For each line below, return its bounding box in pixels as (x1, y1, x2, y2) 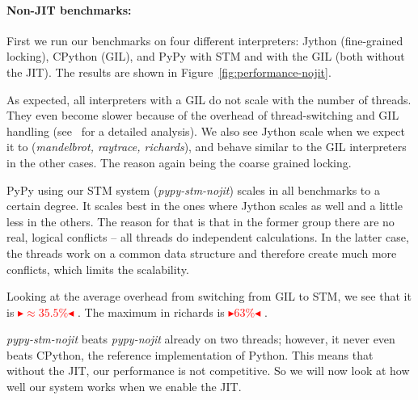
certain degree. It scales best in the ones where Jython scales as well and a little (6, 197, 403, 214)
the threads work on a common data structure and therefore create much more (6, 244, 397, 261)
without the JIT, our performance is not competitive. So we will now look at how (6, 362, 410, 379)
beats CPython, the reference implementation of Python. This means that (6, 346, 374, 363)
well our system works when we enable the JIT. (6, 378, 242, 395)
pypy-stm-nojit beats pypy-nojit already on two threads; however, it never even (6, 331, 395, 347)
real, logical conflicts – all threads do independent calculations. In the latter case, (6, 229, 409, 246)
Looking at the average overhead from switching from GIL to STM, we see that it (6, 288, 412, 305)
